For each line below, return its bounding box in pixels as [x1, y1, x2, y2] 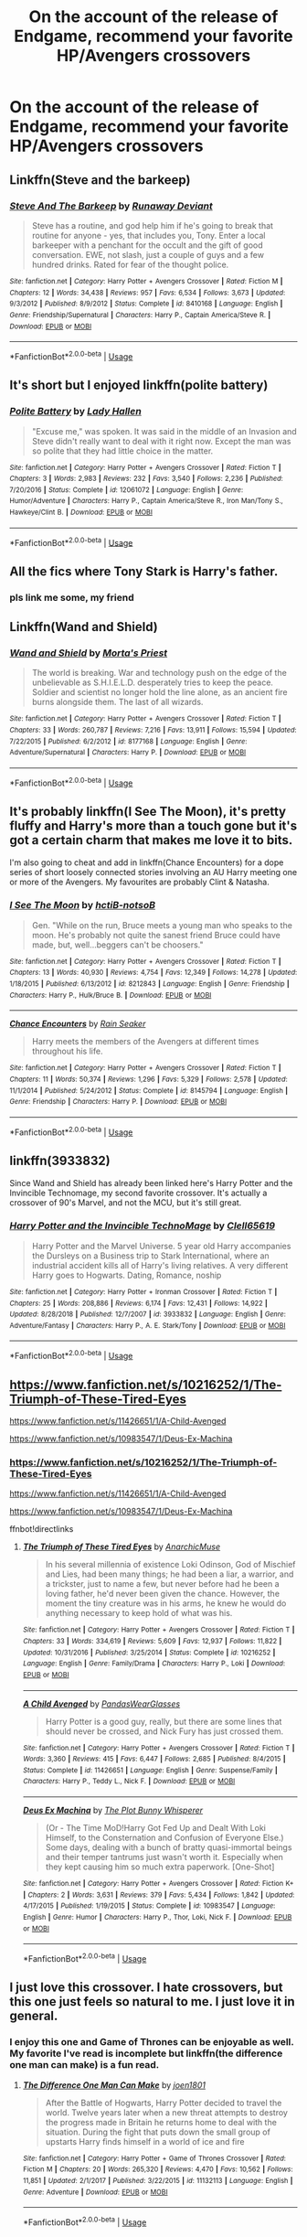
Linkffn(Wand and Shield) [9, 619, 158, 635]
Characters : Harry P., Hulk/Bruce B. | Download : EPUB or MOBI [9, 990, 212, 1000]
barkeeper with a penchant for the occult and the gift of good [31, 240, 263, 251]
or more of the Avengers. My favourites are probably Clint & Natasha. [9, 876, 270, 887]
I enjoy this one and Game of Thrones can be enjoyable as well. [9, 2036, 294, 2049]
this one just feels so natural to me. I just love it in [9, 1994, 295, 2009]
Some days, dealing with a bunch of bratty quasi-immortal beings [45, 1842, 292, 1853]
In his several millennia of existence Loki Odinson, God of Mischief [45, 1559, 296, 1570]
